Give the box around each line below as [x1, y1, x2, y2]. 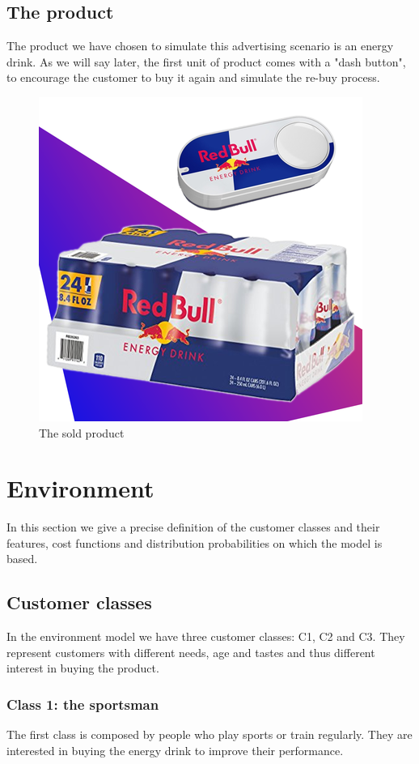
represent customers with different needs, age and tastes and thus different [6, 643, 375, 660]
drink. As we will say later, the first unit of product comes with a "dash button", [6, 53, 406, 70]
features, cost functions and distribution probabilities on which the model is [6, 534, 383, 551]
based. [6, 550, 38, 567]
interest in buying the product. [6, 659, 159, 677]
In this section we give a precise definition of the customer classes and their [6, 519, 380, 536]
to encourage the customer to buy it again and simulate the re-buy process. [6, 69, 380, 86]
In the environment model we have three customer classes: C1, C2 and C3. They [6, 628, 405, 645]
